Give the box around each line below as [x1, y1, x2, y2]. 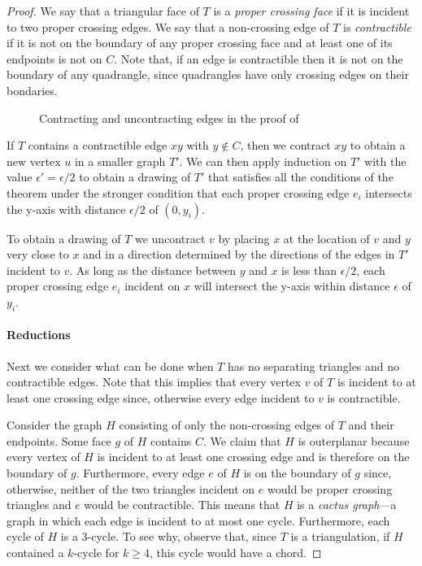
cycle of [7, 528, 44, 545]
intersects [365, 184, 412, 201]
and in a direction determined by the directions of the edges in [83, 246, 395, 263]
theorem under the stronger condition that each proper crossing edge [7, 184, 350, 201]
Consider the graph [7, 416, 102, 433]
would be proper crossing [268, 480, 393, 497]
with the [364, 152, 407, 169]
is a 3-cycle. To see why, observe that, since [60, 528, 276, 545]
